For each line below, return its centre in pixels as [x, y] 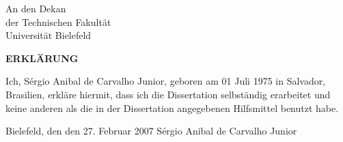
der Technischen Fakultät [58, 22]
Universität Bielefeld [49, 35]
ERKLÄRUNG [42, 58]
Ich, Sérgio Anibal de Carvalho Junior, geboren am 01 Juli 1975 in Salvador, [166, 81]
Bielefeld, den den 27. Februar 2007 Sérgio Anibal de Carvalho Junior [151, 131]
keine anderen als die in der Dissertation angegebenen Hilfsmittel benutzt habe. [172, 108]
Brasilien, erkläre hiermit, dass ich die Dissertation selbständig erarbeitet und [168, 94]
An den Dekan [36, 8]
